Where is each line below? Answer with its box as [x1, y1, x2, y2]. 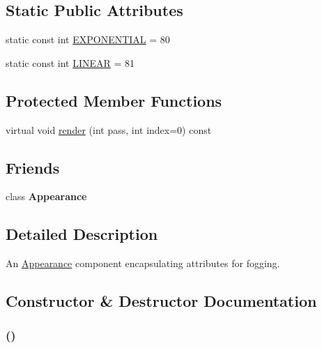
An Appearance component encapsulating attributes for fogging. [6, 256, 280, 271]
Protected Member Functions [6, 89, 222, 111]
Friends [6, 156, 60, 178]
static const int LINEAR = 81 [6, 55, 135, 70]
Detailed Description [6, 223, 158, 245]
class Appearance [6, 189, 87, 204]
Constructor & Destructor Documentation [6, 290, 317, 312]
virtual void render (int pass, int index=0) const [6, 122, 212, 137]
